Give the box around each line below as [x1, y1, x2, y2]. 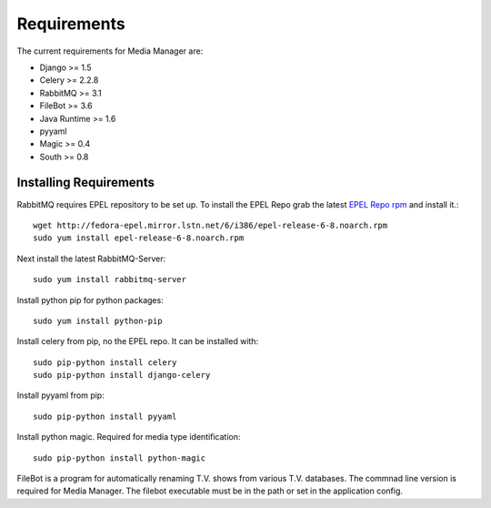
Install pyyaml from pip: [16, 390, 105, 401]
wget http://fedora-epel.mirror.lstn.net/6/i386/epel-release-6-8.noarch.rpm [33, 219, 388, 230]
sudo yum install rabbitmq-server [33, 274, 186, 285]
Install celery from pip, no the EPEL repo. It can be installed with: [16, 336, 259, 347]
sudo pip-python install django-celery [33, 370, 211, 381]
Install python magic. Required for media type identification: [16, 432, 241, 442]
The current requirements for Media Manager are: [16, 46, 204, 56]
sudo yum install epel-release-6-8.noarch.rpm [33, 233, 245, 243]
